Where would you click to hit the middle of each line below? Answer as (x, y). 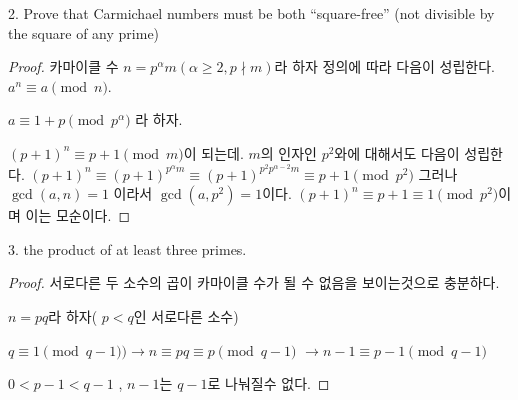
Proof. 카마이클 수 (63, 66)
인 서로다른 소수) (186, 315)
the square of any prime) (84, 32)
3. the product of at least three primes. (127, 248)
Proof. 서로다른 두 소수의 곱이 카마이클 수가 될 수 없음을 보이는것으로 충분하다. (254, 282)
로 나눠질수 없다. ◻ (268, 383)
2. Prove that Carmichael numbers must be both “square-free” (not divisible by (251, 13)
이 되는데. (213, 152)
